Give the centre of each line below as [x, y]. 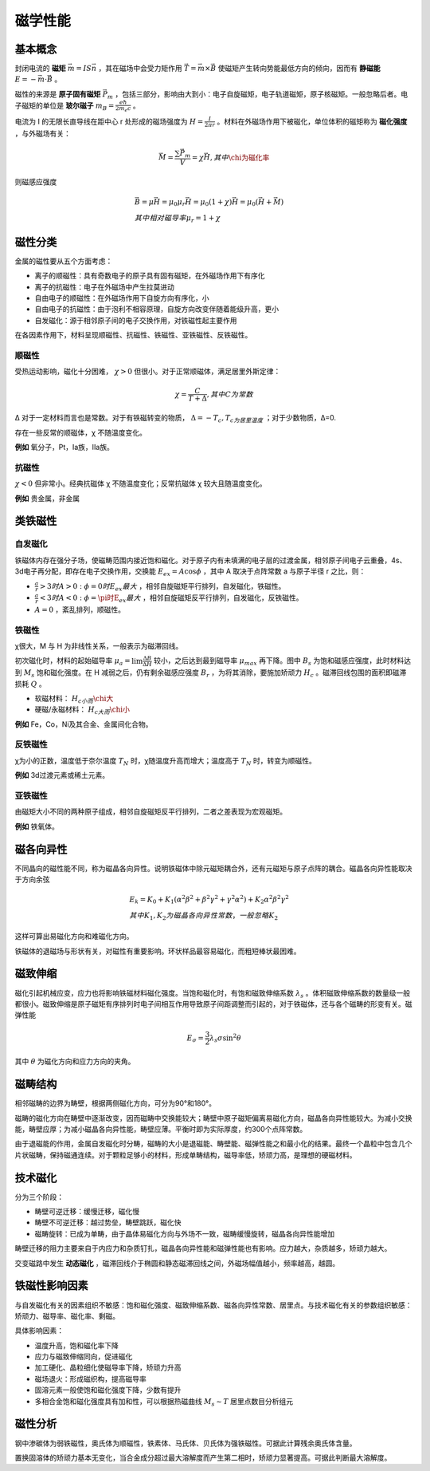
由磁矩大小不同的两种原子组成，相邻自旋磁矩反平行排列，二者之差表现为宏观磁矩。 [150, 812]
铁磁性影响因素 [51, 1286]
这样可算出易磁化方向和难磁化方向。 [74, 937]
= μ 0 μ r [174, 203]
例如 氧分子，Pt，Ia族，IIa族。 [64, 448]
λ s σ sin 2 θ [226, 1038]
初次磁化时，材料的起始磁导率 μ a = [72, 662]
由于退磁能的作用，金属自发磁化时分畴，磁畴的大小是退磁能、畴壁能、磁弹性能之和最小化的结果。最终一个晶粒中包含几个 [213, 1144]
